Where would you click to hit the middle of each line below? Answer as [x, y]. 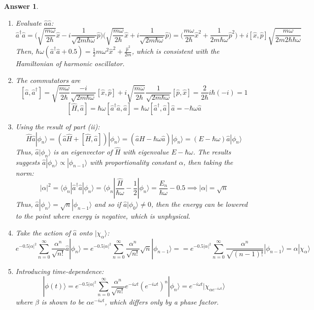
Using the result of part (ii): [58, 126]
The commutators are [48, 80]
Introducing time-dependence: [60, 271]
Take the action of [43, 232]
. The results [212, 151]
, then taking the [208, 162]
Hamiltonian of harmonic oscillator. [70, 63]
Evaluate [29, 22]
